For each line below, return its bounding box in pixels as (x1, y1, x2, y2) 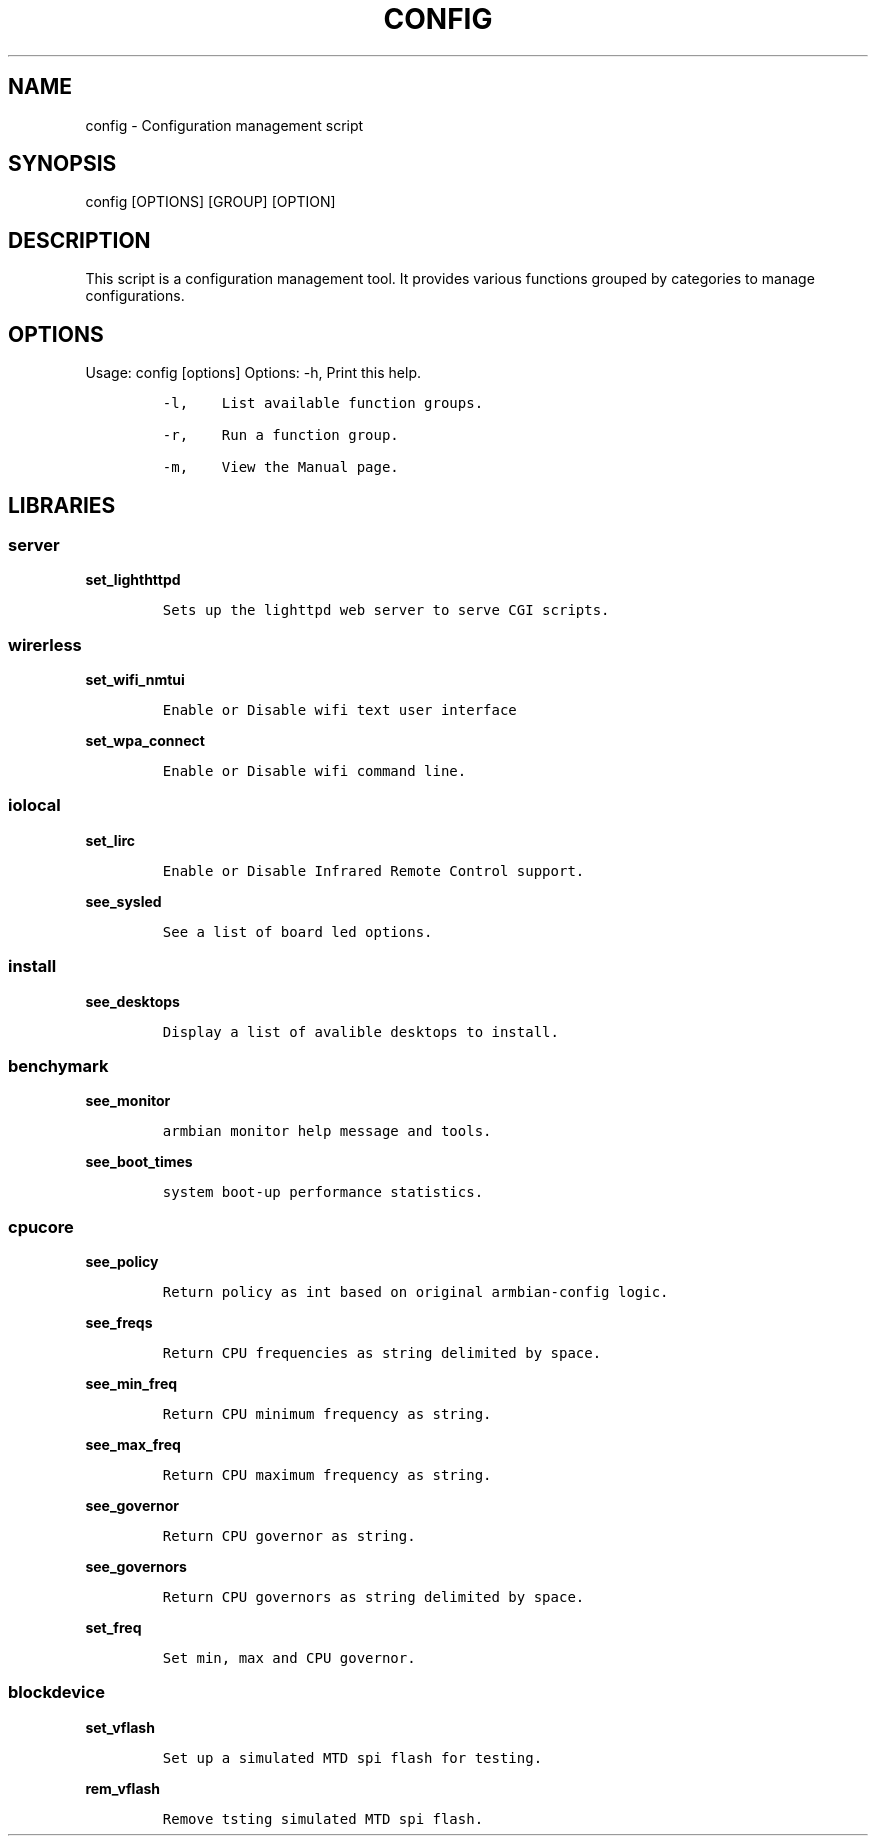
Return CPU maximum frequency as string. (162, 1467, 492, 1484)
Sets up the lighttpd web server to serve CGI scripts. (162, 602, 610, 619)
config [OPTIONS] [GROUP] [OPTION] (85, 193, 336, 211)
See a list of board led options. (162, 923, 433, 940)
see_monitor (85, 1092, 171, 1110)
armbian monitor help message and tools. (162, 1123, 492, 1140)
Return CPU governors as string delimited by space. (162, 1589, 585, 1606)
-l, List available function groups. (162, 395, 484, 412)
